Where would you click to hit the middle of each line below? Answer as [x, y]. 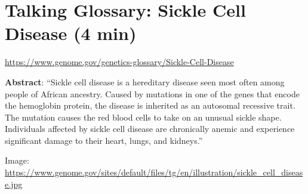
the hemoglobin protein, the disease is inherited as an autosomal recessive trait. [150, 105]
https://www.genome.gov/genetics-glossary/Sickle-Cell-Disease [119, 62]
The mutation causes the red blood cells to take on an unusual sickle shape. [143, 117]
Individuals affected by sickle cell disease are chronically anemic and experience [150, 129]
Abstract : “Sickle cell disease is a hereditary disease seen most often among [145, 81]
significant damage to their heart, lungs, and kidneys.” [104, 140]
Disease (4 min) [71, 33]
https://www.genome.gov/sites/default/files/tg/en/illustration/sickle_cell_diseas [154, 172]
